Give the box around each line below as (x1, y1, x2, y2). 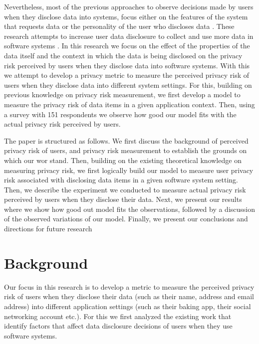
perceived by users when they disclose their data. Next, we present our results (4, 194, 242, 204)
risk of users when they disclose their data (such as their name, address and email (4, 291, 254, 302)
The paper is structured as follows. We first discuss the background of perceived (4, 135, 249, 146)
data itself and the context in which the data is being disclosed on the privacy (4, 50, 243, 60)
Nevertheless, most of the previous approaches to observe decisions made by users (4, 1, 254, 11)
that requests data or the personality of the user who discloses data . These (4, 21, 235, 31)
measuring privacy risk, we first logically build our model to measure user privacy (4, 165, 254, 175)
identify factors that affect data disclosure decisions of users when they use (4, 321, 233, 331)
